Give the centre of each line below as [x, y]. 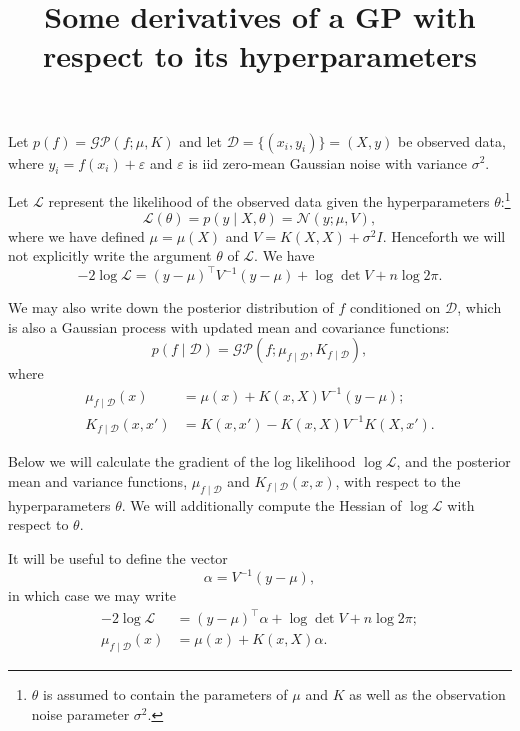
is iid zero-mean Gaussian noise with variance [327, 162]
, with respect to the [398, 480]
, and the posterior [453, 461]
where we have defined [76, 235]
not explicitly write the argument [110, 255]
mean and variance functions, [98, 480]
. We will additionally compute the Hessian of [261, 504]
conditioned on [395, 307]
